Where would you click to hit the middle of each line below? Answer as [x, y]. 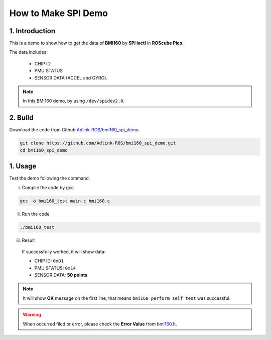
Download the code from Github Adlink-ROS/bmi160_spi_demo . [75, 130]
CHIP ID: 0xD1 [49, 261]
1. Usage [23, 166]
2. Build [21, 118]
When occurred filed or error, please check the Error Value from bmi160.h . [100, 324]
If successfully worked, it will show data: [64, 251]
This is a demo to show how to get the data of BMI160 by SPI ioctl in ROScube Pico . [96, 43]
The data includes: [28, 52]
